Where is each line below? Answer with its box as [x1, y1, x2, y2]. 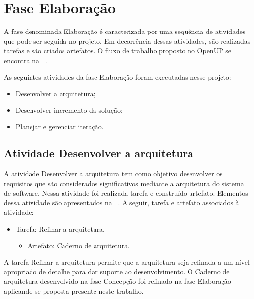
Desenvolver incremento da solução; [15, 104, 123, 115]
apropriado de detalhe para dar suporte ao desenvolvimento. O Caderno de [4, 266, 230, 276]
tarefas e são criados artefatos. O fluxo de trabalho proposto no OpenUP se [4, 45, 232, 56]
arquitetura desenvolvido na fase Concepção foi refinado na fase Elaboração [4, 276, 231, 286]
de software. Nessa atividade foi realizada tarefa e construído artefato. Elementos [4, 188, 248, 198]
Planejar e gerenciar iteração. [15, 121, 104, 132]
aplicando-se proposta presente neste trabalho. [4, 286, 144, 296]
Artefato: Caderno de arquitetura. [27, 240, 130, 250]
